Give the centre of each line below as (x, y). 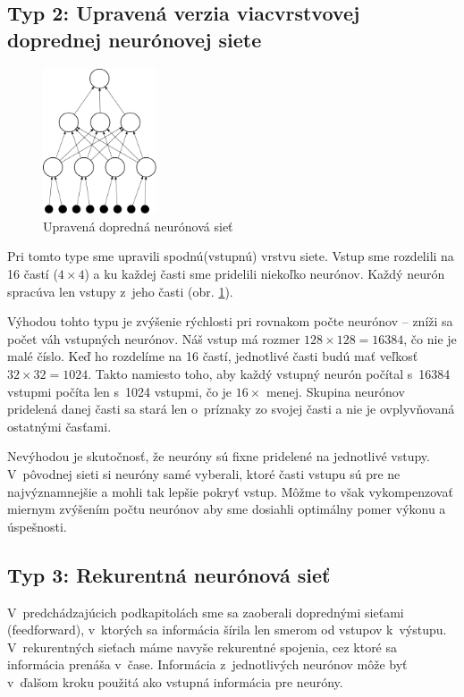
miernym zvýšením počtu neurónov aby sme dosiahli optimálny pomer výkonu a (227, 509)
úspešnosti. (37, 526)
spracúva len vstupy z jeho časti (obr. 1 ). (120, 291)
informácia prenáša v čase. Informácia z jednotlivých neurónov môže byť (207, 664)
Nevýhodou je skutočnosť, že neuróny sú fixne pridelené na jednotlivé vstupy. (219, 456)
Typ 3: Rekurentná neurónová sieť (169, 574)
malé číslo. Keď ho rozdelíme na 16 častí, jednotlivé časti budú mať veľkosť (213, 356)
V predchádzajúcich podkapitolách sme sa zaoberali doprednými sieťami (206, 612)
